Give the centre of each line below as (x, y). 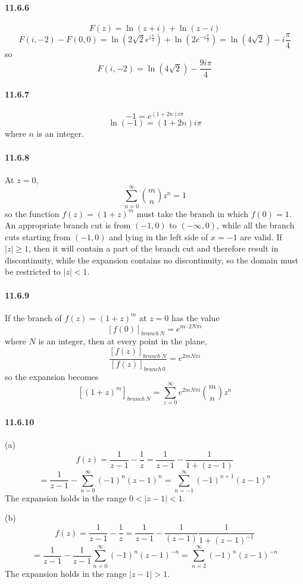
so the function (32, 213)
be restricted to (33, 271)
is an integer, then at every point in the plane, (123, 341)
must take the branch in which (192, 213)
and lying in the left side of (159, 236)
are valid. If (261, 236)
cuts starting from (38, 236)
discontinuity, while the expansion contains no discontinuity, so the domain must (152, 260)
